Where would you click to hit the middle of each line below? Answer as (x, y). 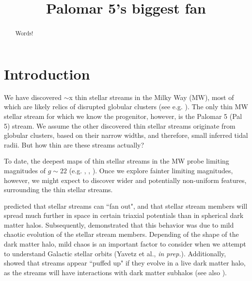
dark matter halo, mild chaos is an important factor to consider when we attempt (125, 244)
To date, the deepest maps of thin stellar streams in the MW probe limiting (117, 161)
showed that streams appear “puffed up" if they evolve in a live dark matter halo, (125, 263)
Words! (24, 33)
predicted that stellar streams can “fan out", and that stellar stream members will (126, 206)
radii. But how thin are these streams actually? (74, 144)
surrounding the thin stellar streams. (58, 190)
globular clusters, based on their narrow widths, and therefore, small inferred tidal (126, 135)
